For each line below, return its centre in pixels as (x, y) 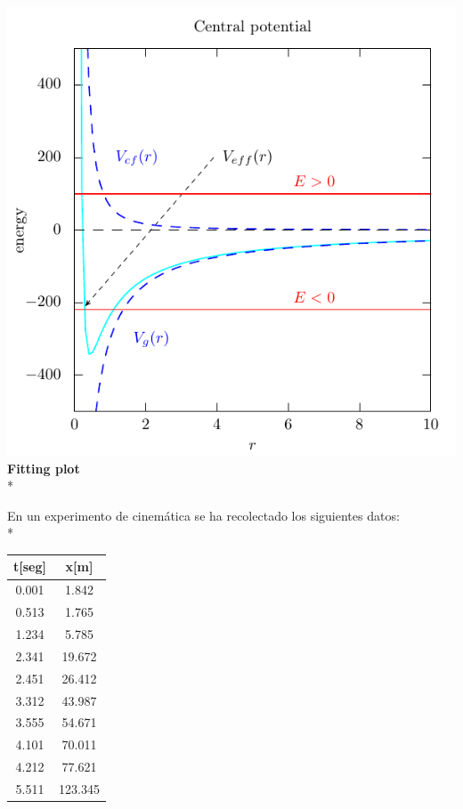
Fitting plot (44, 468)
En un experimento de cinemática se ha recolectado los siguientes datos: (203, 515)
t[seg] (30, 566)
